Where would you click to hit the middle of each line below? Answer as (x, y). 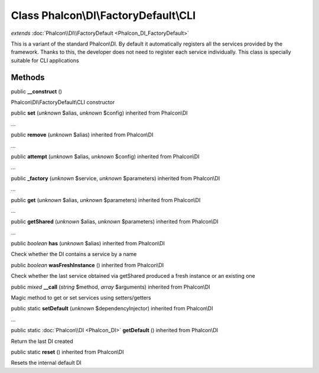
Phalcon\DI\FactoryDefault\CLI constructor (63, 102)
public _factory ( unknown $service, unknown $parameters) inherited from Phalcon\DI (115, 178)
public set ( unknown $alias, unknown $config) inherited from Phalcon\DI (100, 113)
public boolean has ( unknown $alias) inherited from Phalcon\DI (88, 244)
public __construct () (36, 91)
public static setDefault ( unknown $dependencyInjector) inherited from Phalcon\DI (112, 309)
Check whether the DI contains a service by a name (74, 254)
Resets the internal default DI (46, 363)
